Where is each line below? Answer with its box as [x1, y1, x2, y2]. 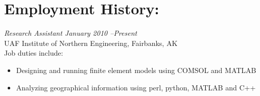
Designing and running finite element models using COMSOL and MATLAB [16, 64, 256, 75]
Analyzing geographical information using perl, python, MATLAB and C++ [16, 82, 256, 92]
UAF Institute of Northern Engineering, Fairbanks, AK [4, 37, 178, 48]
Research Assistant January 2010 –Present [4, 28, 137, 38]
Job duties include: [4, 47, 63, 58]
